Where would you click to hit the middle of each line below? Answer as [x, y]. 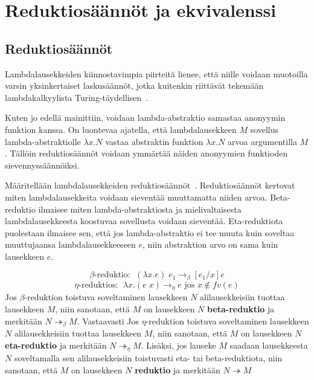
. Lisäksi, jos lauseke [178, 345]
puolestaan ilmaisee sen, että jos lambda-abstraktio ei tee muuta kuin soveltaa [150, 232]
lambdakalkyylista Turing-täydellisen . [77, 97]
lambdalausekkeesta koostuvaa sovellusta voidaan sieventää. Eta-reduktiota [144, 221]
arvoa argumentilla [262, 141]
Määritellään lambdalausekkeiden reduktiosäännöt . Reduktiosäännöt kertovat [150, 185]
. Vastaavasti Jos [108, 320]
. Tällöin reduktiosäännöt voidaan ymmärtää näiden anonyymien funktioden [146, 153]
